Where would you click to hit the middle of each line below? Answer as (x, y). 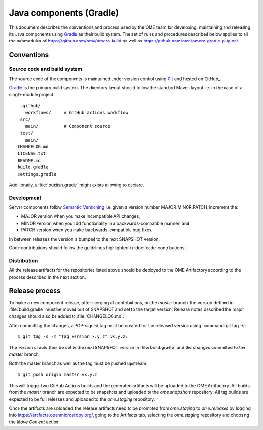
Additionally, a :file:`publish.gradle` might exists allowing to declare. (76, 185)
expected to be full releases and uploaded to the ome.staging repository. (82, 399)
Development (25, 198)
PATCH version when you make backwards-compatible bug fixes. (87, 230)
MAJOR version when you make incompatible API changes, (81, 216)
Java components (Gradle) (64, 13)
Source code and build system (46, 69)
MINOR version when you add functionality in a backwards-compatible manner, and (105, 223)
